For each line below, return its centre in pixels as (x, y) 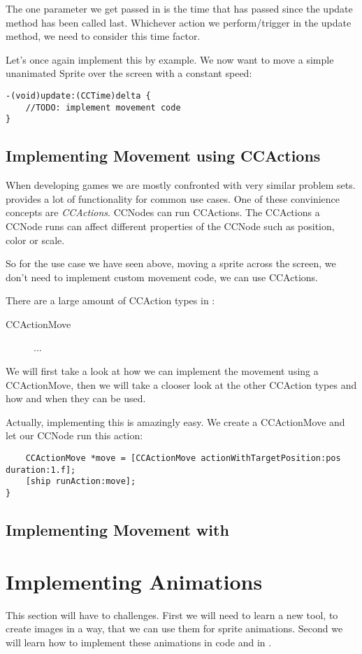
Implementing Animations (134, 581)
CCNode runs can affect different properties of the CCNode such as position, (170, 226)
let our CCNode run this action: (74, 435)
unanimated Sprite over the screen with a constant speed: (129, 73)
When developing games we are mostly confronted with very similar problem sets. (181, 185)
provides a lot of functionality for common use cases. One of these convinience (173, 198)
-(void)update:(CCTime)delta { (78, 95)
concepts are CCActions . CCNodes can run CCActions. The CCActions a (163, 212)
